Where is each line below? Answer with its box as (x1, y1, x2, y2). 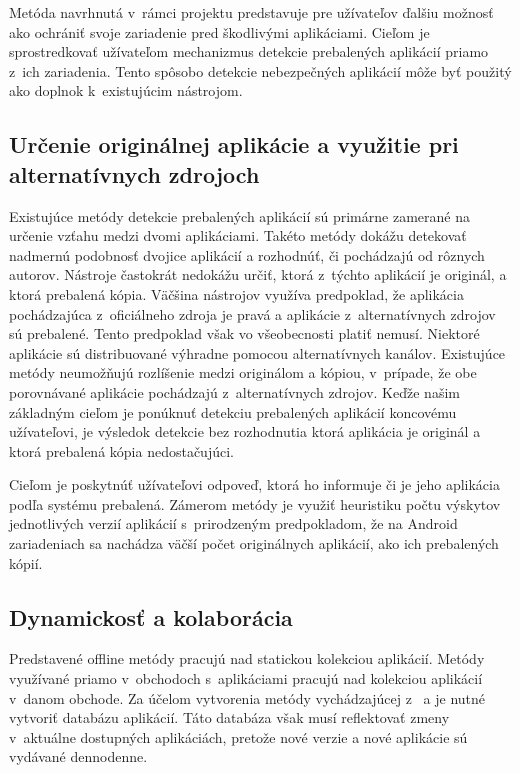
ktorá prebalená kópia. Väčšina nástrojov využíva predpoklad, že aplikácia (9, 283, 464, 304)
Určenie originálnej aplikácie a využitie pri (9, 129, 459, 160)
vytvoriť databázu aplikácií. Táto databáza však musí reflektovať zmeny (9, 707, 450, 728)
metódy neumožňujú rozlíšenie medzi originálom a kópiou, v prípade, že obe (9, 362, 477, 383)
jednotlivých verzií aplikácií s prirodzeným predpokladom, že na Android (9, 513, 458, 534)
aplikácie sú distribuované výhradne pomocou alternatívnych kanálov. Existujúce (9, 342, 506, 363)
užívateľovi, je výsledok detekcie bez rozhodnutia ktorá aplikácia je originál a (9, 421, 481, 442)
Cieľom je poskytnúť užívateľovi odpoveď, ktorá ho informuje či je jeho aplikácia (9, 474, 500, 495)
